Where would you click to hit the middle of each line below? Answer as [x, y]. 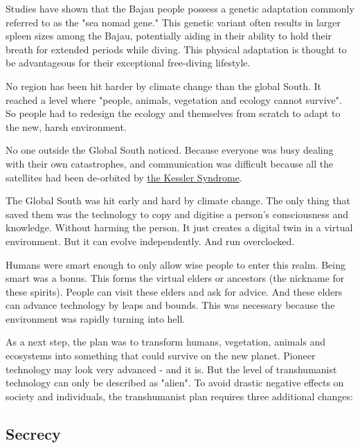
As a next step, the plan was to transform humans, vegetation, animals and [166, 342]
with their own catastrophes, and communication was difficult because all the [170, 163]
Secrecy [33, 433]
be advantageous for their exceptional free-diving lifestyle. [128, 63]
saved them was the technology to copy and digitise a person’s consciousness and [177, 214]
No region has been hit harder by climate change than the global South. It [163, 86]
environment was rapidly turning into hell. [96, 318]
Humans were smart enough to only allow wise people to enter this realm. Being [175, 264]
